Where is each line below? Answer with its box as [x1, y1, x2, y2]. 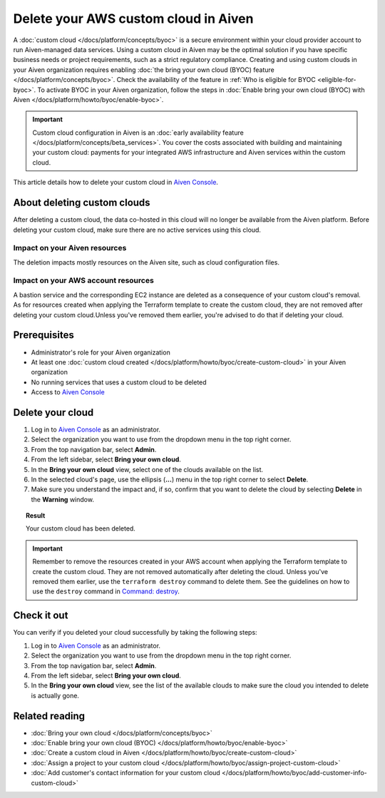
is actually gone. [31, 691, 80, 700]
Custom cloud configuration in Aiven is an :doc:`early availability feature [32, 128, 244, 137]
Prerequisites [13, 329, 74, 342]
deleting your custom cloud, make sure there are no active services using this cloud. [13, 225, 262, 234]
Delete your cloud [13, 406, 94, 419]
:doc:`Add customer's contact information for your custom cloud [31, 769, 220, 777]
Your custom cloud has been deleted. [26, 524, 135, 533]
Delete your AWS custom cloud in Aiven [13, 11, 254, 26]
